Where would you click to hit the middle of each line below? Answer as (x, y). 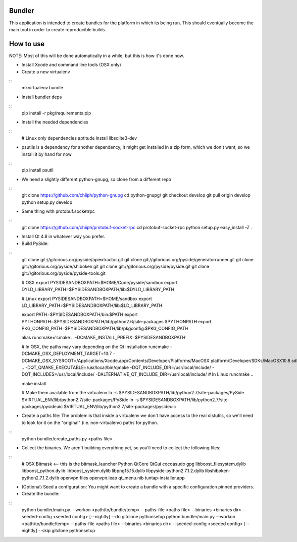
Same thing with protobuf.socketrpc (58, 211)
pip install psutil (38, 170)
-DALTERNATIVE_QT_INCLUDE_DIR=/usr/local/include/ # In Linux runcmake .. (174, 374)
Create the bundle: (41, 494)
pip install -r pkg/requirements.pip (56, 113)
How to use (27, 44)
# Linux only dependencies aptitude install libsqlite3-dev (79, 138)
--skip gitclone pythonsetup (66, 531)
